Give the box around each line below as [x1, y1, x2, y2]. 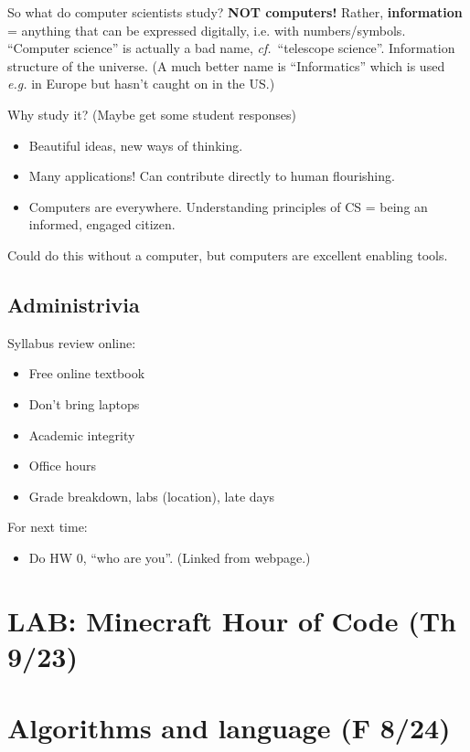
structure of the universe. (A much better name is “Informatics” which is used [7, 56, 445, 75]
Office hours [28, 456, 97, 475]
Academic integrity [28, 425, 135, 444]
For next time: [7, 517, 88, 536]
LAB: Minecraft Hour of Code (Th [7, 601, 457, 639]
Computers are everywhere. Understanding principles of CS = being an [28, 196, 428, 216]
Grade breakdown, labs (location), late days [28, 486, 275, 505]
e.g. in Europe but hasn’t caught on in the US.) [7, 74, 275, 93]
